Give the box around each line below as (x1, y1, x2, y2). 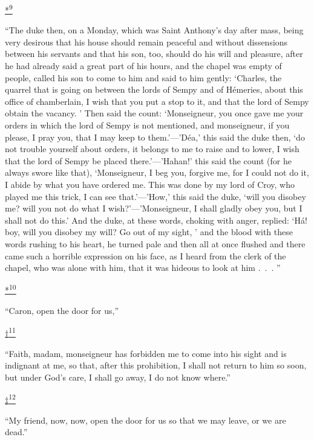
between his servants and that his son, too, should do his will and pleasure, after (5, 47, 303, 60)
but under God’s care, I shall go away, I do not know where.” (5, 371, 231, 383)
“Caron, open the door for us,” (5, 304, 119, 316)
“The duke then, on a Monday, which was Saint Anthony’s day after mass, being (5, 24, 304, 36)
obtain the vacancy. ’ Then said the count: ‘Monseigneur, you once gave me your (5, 107, 304, 119)
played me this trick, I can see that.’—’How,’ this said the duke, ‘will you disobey (5, 190, 306, 202)
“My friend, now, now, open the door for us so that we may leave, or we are (5, 413, 286, 426)
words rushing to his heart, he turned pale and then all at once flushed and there (5, 237, 306, 250)
